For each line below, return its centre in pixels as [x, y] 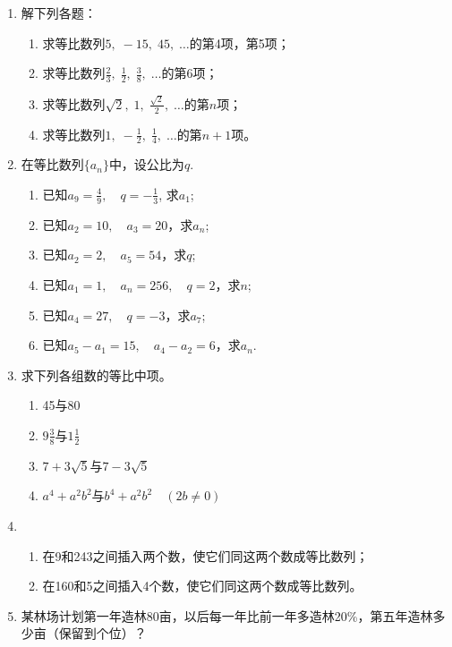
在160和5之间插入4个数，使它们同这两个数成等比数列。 [202, 586]
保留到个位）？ [102, 633]
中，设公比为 [146, 164]
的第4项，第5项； [239, 43]
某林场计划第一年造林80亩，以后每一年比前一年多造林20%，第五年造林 [227, 615]
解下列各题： [59, 13]
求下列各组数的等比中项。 [96, 375]
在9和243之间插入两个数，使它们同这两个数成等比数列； [205, 555]
